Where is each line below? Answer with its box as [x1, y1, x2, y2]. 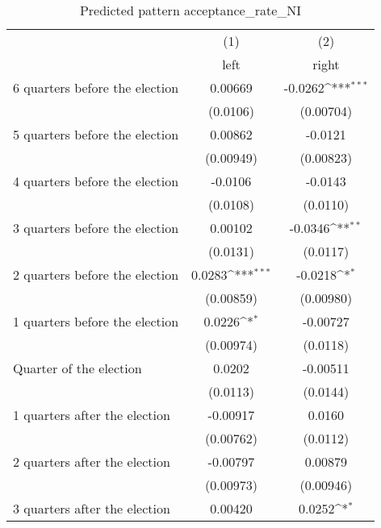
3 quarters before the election [13, 218, 179, 237]
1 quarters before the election [13, 312, 179, 331]
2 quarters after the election [13, 452, 170, 471]
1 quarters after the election [13, 405, 170, 424]
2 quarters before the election [13, 265, 179, 284]
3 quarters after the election [13, 499, 170, 518]
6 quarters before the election [13, 78, 179, 97]
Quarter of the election [13, 359, 142, 377]
